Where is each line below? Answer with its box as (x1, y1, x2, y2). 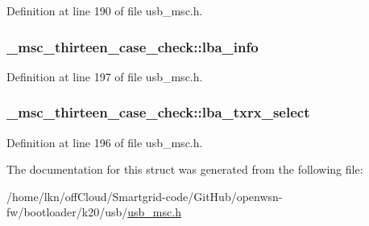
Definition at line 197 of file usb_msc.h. (6, 68, 203, 84)
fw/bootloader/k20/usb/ (6, 203, 128, 220)
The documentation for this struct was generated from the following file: (6, 161, 363, 178)
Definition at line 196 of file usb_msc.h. (6, 134, 203, 150)
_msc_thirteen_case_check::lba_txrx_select (6, 102, 310, 122)
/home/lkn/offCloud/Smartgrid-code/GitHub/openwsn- (6, 187, 283, 204)
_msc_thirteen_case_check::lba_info (6, 36, 259, 56)
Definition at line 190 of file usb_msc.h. (6, 2, 203, 18)
